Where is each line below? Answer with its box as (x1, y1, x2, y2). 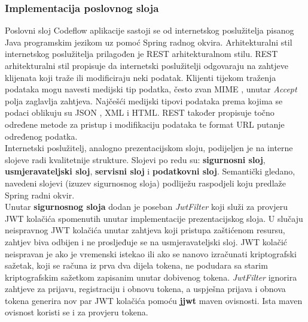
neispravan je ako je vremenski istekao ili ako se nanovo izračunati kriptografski (5, 247, 297, 260)
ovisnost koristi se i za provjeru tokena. (5, 306, 148, 318)
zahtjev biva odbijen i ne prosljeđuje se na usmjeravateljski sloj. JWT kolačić (5, 235, 287, 248)
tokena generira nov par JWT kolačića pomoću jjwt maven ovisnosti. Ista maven (5, 294, 303, 306)
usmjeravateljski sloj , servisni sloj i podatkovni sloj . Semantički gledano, (5, 165, 295, 177)
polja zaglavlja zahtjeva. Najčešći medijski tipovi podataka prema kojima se (5, 94, 283, 107)
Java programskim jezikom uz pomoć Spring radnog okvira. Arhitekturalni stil (5, 35, 292, 48)
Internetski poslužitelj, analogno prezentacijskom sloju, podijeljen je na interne (5, 142, 293, 154)
